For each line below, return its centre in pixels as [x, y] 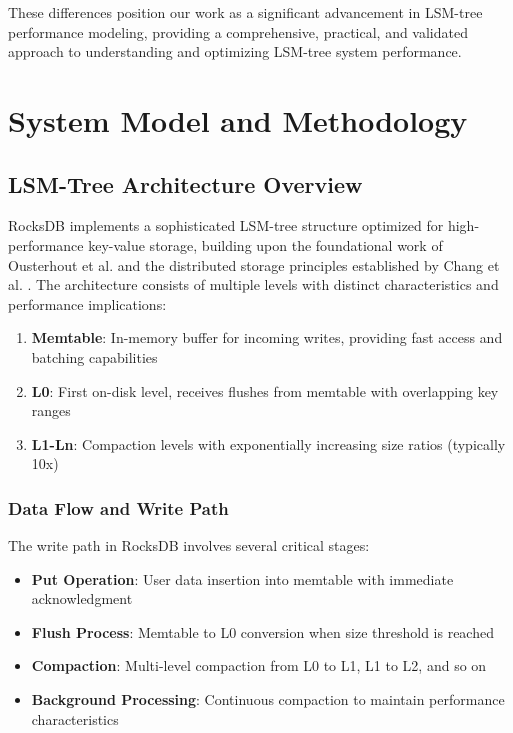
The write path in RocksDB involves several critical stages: [189, 545]
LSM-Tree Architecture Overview [185, 183]
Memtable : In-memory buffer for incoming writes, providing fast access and [267, 337]
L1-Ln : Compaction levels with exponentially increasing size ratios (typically [268, 443]
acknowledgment [82, 598]
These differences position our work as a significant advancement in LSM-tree [245, 12]
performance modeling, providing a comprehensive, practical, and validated [238, 31]
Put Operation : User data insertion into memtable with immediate [242, 578]
